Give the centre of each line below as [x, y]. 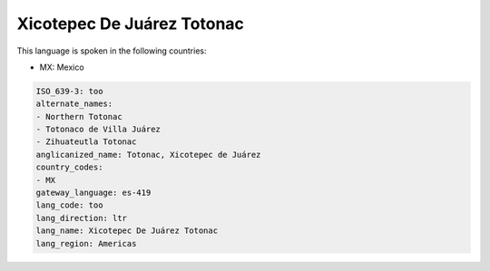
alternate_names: [74, 104]
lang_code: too [69, 205]
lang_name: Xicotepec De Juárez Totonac [127, 231]
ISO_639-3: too [69, 91]
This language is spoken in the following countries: [112, 51]
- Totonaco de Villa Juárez [98, 130]
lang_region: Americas [86, 243]
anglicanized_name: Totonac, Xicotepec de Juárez [148, 155]
